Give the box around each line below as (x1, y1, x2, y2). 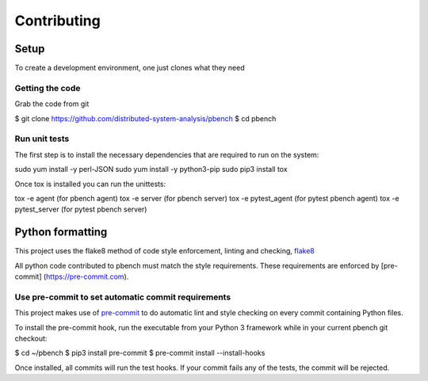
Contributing (14, 12, 101, 29)
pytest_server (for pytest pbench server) (14, 204, 147, 214)
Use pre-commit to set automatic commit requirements (14, 291, 231, 303)
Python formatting (14, 226, 108, 239)
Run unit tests (14, 133, 70, 144)
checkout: (14, 333, 48, 343)
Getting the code (14, 82, 81, 93)
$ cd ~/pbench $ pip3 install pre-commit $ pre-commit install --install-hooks (14, 349, 266, 358)
